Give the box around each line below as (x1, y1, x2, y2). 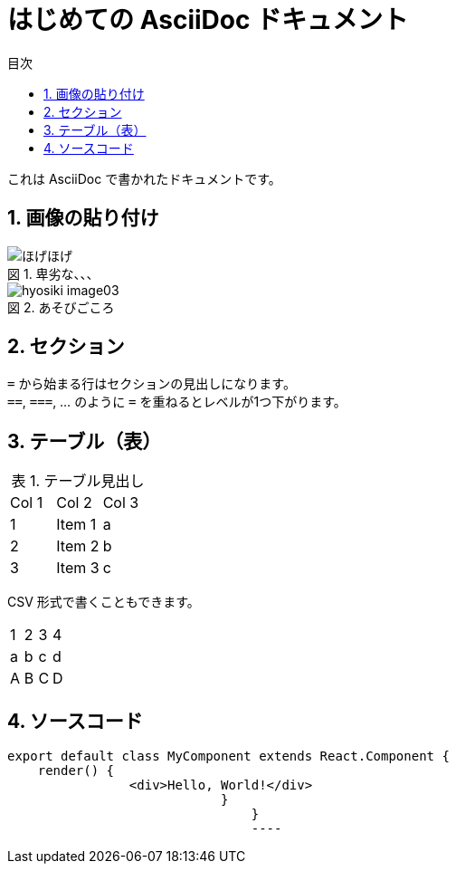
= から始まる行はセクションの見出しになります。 (7, 376, 296, 392)
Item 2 (56, 537, 100, 556)
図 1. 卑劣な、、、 (7, 265, 100, 282)
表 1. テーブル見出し (11, 472, 145, 491)
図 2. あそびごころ (7, 299, 115, 315)
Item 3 (56, 559, 100, 578)
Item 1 (56, 515, 97, 534)
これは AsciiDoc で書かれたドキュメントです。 (7, 170, 281, 187)
